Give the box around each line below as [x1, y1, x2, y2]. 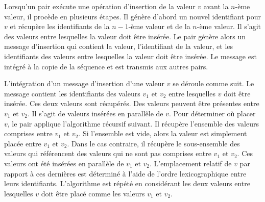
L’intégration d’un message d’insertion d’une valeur [4, 78, 165, 89]
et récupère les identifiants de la [10, 21, 110, 32]
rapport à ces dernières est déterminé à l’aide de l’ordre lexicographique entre [4, 168, 247, 179]
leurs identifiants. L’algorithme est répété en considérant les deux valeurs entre [4, 178, 250, 189]
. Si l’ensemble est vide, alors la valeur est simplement [78, 128, 247, 139]
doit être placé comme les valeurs [41, 188, 145, 198]
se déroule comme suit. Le [173, 78, 254, 89]
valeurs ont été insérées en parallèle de [4, 158, 124, 168]
